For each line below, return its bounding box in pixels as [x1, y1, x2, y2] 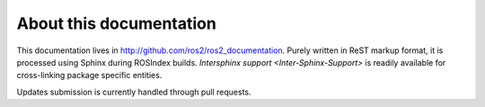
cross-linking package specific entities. [16, 70, 163, 81]
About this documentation [16, 13, 217, 33]
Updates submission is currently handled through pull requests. [16, 86, 251, 97]
